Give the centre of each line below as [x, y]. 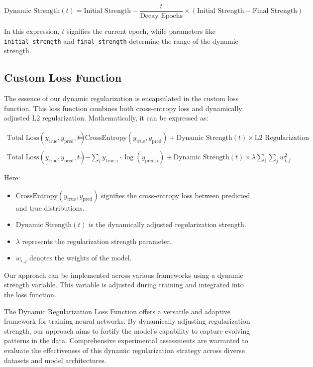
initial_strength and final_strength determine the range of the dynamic [121, 41]
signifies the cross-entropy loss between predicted [176, 195]
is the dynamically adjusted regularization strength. [167, 224]
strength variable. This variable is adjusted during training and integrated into [124, 285]
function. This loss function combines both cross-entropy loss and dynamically [123, 108]
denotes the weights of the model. [81, 258]
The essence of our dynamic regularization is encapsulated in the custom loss [121, 98]
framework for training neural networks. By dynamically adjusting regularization [127, 321]
